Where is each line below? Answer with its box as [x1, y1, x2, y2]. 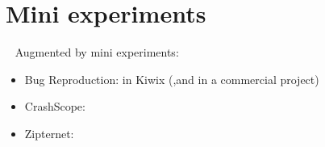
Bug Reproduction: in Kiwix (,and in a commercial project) [24, 70, 319, 87]
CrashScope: [24, 98, 85, 115]
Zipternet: [24, 124, 74, 141]
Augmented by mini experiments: [15, 44, 179, 61]
